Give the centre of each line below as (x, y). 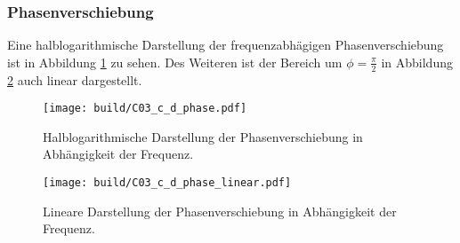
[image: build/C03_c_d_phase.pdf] (145, 109)
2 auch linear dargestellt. (75, 79)
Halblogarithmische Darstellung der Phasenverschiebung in (203, 136)
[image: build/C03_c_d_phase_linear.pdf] (167, 183)
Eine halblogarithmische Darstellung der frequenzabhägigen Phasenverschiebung (226, 45)
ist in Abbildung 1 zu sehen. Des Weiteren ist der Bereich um (175, 62)
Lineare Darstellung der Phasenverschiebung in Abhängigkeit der (220, 211)
